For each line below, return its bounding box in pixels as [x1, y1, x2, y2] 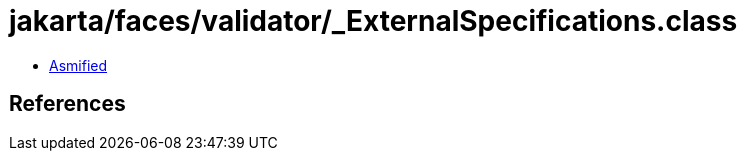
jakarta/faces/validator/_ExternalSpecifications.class [9, 4, 738, 38]
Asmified [49, 56, 108, 74]
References [9, 91, 126, 117]
